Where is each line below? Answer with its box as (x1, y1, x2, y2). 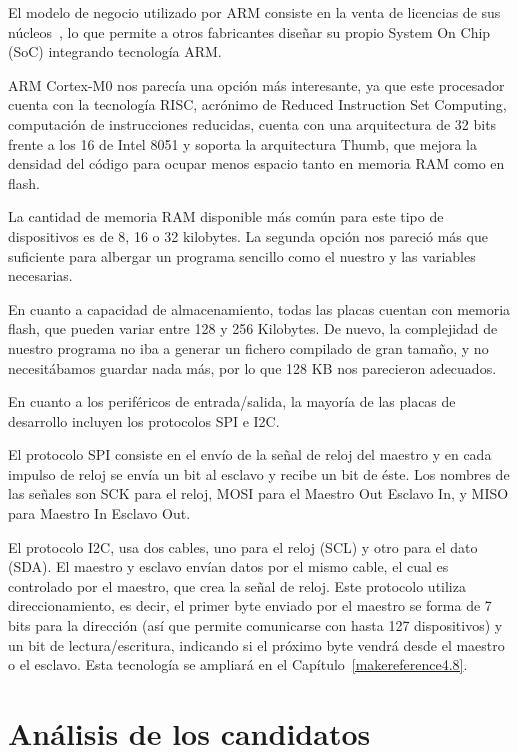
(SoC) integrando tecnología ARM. (8, 41, 222, 62)
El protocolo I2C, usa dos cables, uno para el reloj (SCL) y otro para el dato (8, 536, 478, 557)
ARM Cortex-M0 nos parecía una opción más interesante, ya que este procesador (8, 74, 505, 95)
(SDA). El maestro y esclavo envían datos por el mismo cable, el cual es (8, 556, 449, 577)
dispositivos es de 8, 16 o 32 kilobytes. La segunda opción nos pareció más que (8, 225, 488, 246)
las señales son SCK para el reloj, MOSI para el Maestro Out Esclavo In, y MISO (8, 483, 509, 504)
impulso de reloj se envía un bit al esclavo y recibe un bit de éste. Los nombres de (8, 463, 510, 484)
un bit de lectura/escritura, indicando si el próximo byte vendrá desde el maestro (8, 634, 505, 655)
